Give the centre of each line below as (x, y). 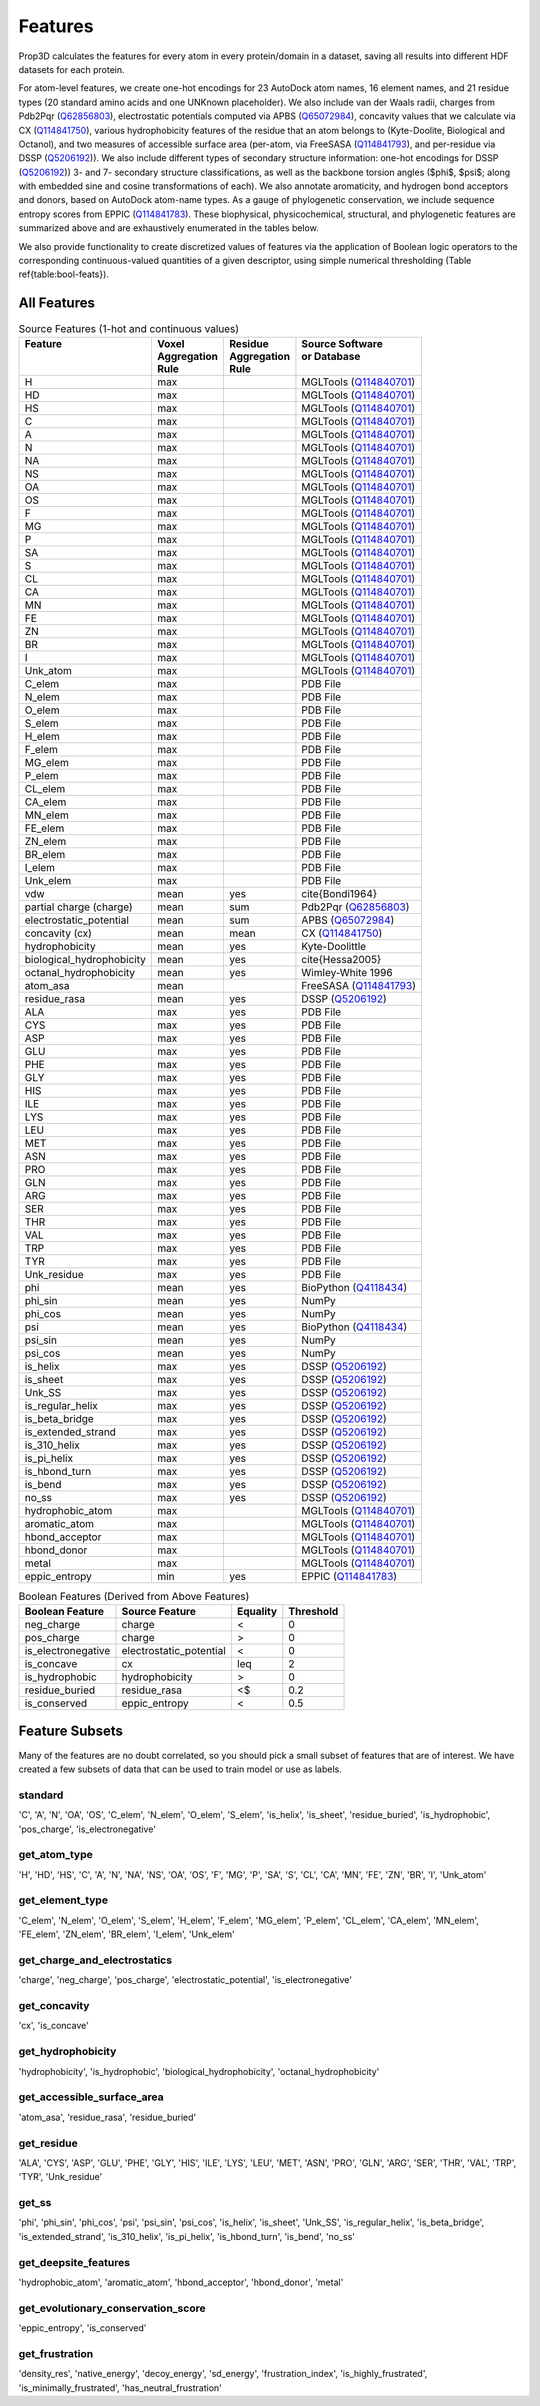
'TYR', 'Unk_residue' (60, 2177)
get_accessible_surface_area (91, 2097)
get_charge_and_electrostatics (95, 1960)
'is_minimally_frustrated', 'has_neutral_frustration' (120, 2387)
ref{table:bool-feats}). (64, 274)
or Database (331, 356)
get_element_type (63, 1900)
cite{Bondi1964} (339, 893)
